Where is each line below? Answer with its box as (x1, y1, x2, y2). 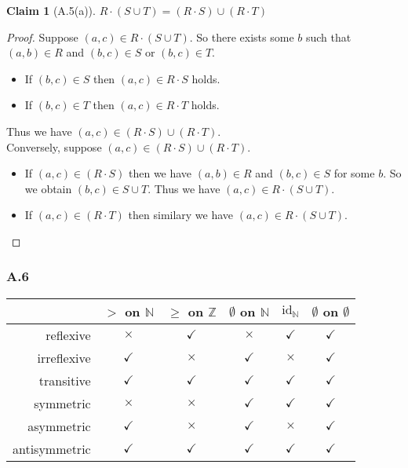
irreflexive (37, 348, 91, 367)
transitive (38, 371, 91, 389)
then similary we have (128, 207, 234, 223)
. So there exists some (189, 28, 294, 45)
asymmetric (27, 416, 91, 435)
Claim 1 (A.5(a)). (6, 2, 96, 18)
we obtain (24, 180, 72, 196)
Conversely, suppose (6, 138, 102, 155)
